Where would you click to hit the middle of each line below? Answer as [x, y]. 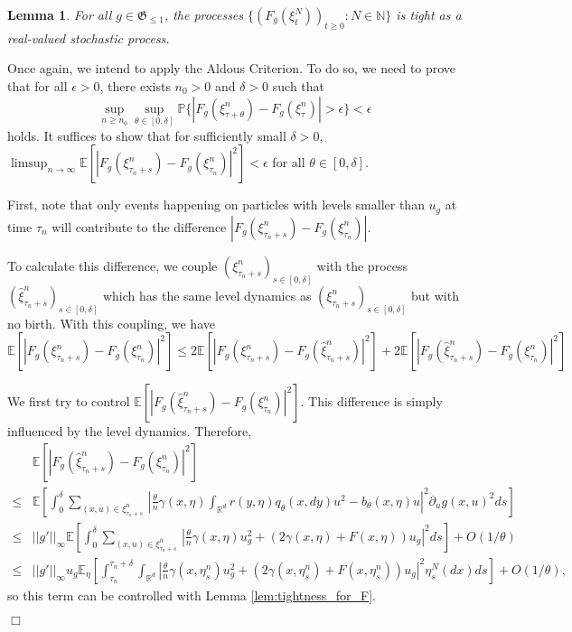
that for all [38, 85]
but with [435, 295]
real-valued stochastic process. [89, 37]
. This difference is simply [371, 401]
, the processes [204, 14]
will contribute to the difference [139, 226]
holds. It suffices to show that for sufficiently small [147, 135]
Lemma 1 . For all [60, 14]
